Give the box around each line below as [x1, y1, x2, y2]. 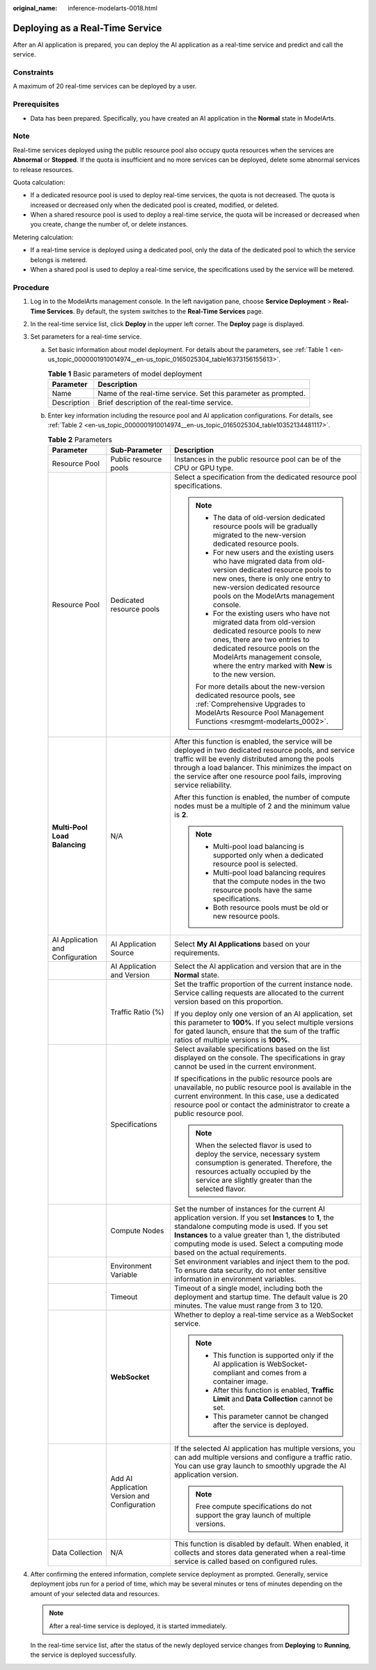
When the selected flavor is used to [195, 1140, 312, 1150]
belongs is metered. [30, 255, 88, 264]
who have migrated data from [212, 556, 310, 566]
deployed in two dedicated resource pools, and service [174, 746, 355, 756]
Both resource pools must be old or [212, 903, 329, 912]
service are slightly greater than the [195, 1175, 313, 1185]
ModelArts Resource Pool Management [195, 708, 324, 718]
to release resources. [13, 165, 74, 174]
